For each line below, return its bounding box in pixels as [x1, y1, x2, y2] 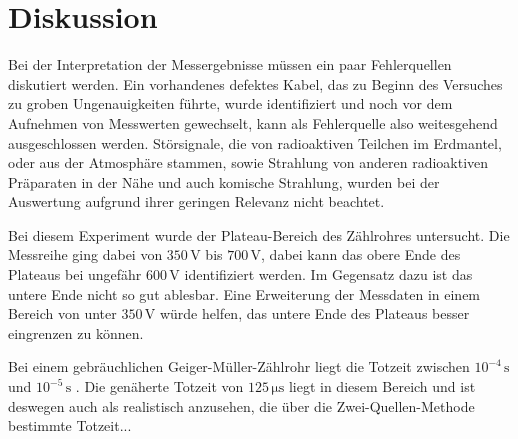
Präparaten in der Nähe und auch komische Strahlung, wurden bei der [8, 171, 440, 192]
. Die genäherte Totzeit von [75, 376, 244, 397]
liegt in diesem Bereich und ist [288, 376, 476, 397]
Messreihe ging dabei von [8, 244, 163, 265]
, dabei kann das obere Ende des [261, 244, 461, 265]
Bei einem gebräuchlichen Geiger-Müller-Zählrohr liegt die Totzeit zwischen [8, 356, 470, 377]
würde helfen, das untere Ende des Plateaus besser [159, 303, 470, 324]
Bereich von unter [8, 303, 117, 324]
